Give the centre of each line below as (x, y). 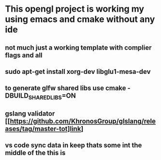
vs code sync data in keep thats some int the (73, 145)
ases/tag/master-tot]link (43, 129)
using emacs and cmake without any (80, 19)
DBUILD (17, 96)
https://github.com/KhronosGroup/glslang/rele (83, 121)
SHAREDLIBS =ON (52, 96)
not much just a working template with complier (78, 47)
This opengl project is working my (74, 9)
